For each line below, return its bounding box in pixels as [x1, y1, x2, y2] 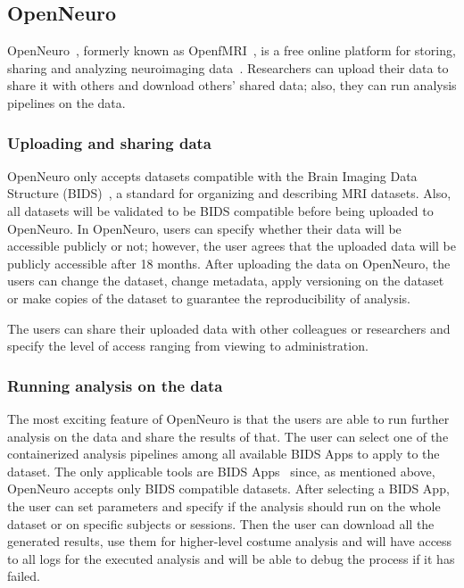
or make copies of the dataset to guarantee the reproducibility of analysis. [7, 288, 410, 307]
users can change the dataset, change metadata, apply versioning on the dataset [7, 271, 444, 290]
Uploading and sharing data [7, 131, 211, 153]
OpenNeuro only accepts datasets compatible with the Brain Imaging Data [7, 166, 418, 185]
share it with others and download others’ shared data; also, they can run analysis [7, 76, 457, 95]
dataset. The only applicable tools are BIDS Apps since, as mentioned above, [7, 461, 435, 480]
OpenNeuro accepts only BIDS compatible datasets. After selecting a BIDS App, [7, 479, 450, 498]
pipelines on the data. [7, 93, 126, 112]
